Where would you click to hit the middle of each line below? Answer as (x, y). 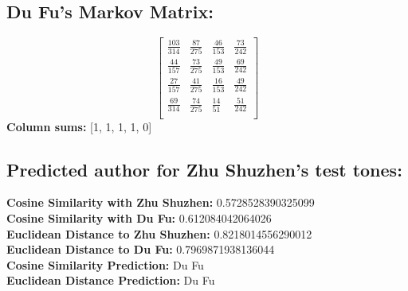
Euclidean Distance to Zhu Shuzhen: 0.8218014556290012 (159, 233)
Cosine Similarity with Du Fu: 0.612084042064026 (139, 218)
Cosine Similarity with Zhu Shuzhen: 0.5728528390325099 (161, 202)
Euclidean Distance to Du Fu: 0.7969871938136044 (141, 249)
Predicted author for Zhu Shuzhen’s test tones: (204, 169)
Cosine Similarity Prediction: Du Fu (105, 264)
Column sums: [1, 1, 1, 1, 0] (79, 126)
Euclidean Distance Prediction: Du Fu (111, 280)
